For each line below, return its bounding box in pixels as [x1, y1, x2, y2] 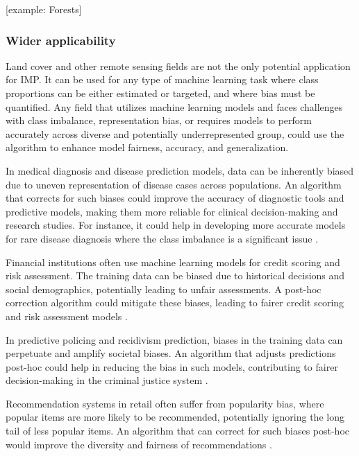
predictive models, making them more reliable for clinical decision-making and [6, 204, 338, 218]
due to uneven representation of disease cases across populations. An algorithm [6, 177, 342, 191]
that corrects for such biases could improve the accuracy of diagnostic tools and [6, 191, 344, 205]
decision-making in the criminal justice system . [6, 373, 208, 387]
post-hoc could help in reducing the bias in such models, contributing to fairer [6, 359, 338, 374]
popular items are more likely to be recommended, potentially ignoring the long [6, 410, 344, 424]
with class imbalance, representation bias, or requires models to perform [6, 113, 312, 128]
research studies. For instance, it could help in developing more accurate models [6, 218, 346, 232]
